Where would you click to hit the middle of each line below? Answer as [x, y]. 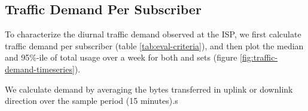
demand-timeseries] [40, 69]
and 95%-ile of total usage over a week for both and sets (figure [121, 57]
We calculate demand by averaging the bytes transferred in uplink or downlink [149, 89]
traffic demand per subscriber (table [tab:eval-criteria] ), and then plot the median [154, 45]
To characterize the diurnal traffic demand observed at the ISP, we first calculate [153, 34]
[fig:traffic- [259, 57]
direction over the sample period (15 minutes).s [92, 101]
